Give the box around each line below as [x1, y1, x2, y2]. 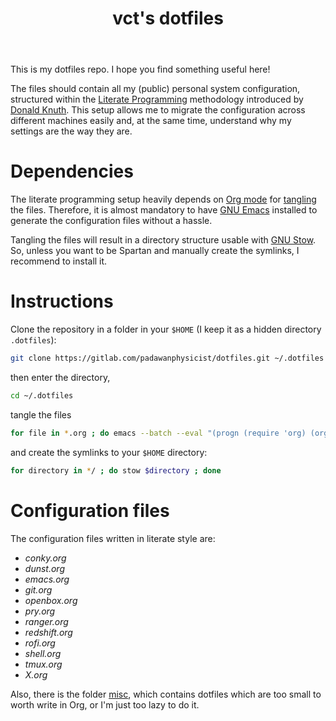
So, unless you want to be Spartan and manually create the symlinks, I [10, 245, 300, 257]
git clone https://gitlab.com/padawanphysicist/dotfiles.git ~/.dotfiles [10, 353, 325, 364]
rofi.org [24, 637, 56, 649]
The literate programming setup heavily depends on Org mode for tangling [10, 193, 317, 206]
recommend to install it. [10, 255, 108, 267]
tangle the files [10, 408, 72, 421]
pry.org [24, 605, 56, 617]
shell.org [24, 647, 62, 659]
